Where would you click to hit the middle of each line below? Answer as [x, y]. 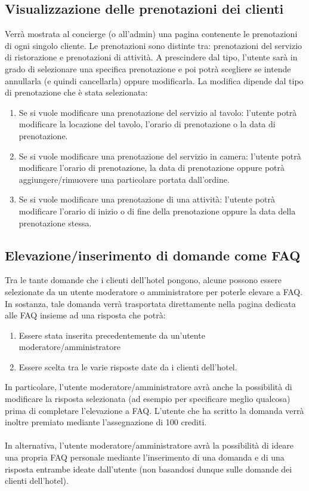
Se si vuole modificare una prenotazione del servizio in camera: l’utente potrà [160, 156]
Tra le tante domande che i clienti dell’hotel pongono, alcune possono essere [143, 280]
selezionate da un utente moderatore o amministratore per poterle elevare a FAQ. [154, 291]
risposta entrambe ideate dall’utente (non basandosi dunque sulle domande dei [149, 469]
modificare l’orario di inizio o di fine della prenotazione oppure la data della [157, 211]
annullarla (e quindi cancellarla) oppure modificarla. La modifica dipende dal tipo [154, 80]
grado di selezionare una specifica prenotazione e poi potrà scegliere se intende [148, 68]
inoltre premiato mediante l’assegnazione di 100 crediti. [106, 422]
